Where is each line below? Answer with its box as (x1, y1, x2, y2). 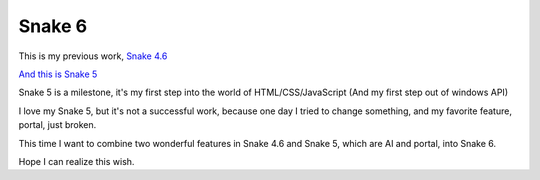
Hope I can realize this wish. (18, 155, 135, 167)
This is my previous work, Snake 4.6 (18, 50, 168, 62)
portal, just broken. (18, 119, 97, 131)
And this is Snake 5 (18, 68, 98, 80)
